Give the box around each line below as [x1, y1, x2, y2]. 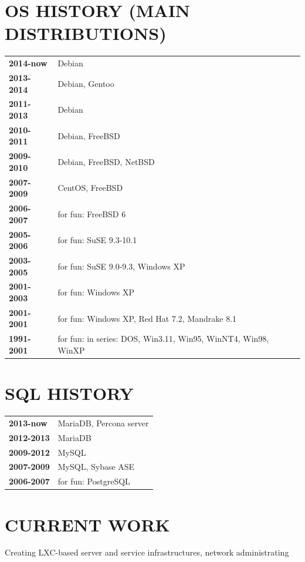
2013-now [9, 416, 48, 429]
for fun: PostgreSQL [57, 475, 130, 487]
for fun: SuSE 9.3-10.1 [57, 234, 137, 246]
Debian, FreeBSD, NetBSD [57, 156, 155, 168]
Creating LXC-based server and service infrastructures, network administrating [5, 546, 289, 558]
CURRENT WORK [5, 512, 170, 536]
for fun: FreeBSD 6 [57, 207, 126, 220]
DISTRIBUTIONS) [5, 21, 167, 45]
